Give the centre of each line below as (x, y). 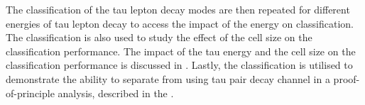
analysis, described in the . (116, 93)
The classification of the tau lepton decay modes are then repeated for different (178, 9)
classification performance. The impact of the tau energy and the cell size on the (181, 51)
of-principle (30, 93)
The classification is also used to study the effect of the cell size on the (159, 37)
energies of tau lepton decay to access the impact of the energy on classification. (180, 23)
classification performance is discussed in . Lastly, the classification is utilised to (179, 65)
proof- (347, 78)
